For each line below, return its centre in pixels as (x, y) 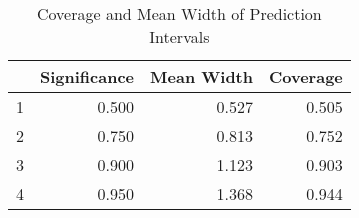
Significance (87, 76)
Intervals (179, 36)
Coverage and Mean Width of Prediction (179, 13)
